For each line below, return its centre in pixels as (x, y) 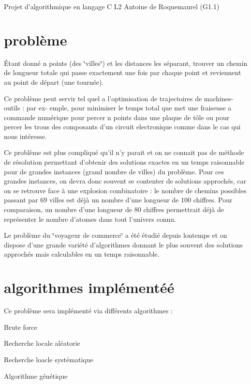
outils (12, 108)
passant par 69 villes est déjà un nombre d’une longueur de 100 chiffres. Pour (118, 200)
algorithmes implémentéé (89, 287)
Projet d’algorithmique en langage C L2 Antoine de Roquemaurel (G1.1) (112, 6)
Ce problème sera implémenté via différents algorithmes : (88, 311)
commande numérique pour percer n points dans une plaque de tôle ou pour (117, 117)
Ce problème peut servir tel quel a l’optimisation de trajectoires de (103, 98)
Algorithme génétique (36, 376)
